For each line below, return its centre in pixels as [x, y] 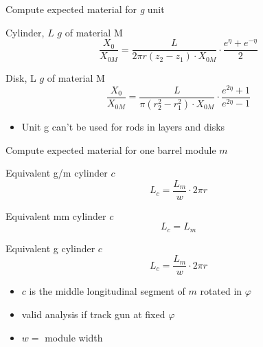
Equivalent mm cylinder [56, 215]
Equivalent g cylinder [50, 248]
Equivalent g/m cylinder [57, 173]
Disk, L [21, 78]
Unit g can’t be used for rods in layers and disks [123, 126]
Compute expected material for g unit [85, 9]
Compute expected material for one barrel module [111, 149]
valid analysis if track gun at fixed [93, 314]
